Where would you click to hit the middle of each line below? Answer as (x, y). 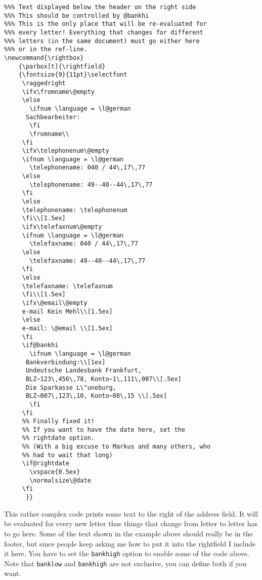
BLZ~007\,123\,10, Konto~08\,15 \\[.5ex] (96, 396)
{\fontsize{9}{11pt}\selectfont (73, 75)
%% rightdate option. (58, 438)
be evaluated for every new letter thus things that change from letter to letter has (131, 523)
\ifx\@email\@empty (55, 303)
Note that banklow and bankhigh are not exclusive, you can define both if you (125, 563)
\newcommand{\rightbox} (44, 58)
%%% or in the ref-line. (46, 49)
